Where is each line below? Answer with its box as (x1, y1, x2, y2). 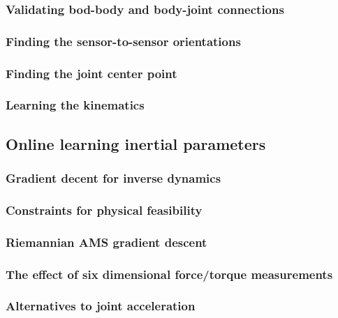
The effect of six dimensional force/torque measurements (6, 265, 333, 282)
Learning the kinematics (6, 96, 145, 114)
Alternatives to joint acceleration (6, 297, 196, 315)
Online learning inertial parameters (6, 132, 266, 154)
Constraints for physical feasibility (6, 201, 203, 218)
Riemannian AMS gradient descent (6, 233, 207, 250)
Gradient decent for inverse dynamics (6, 169, 221, 187)
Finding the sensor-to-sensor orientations (6, 32, 241, 50)
